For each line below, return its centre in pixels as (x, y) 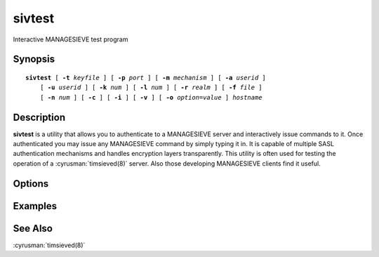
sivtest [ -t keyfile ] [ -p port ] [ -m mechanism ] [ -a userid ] (146, 78)
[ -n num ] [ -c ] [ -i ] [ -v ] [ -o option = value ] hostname (151, 97)
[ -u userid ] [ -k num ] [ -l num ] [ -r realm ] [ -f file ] (151, 87)
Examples (35, 206)
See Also (33, 228)
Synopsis (34, 59)
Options (31, 184)
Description (39, 117)
